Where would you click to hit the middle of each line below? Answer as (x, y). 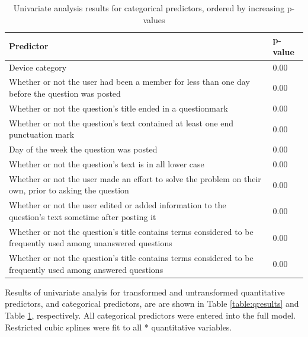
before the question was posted (65, 93)
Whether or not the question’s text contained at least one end (121, 123)
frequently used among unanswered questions (91, 243)
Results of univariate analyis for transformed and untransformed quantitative (145, 292)
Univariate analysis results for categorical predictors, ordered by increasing (149, 8)
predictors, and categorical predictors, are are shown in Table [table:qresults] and (152, 303)
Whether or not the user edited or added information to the (118, 205)
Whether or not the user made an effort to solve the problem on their (135, 178)
